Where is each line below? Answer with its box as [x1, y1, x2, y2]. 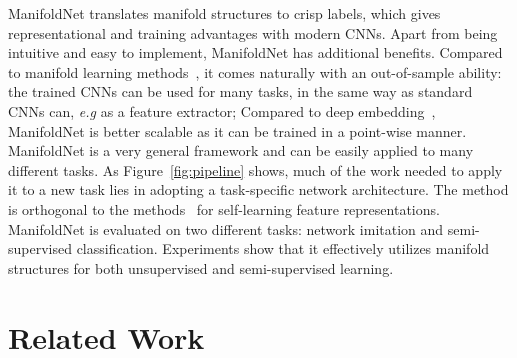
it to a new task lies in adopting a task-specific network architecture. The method [8, 179, 509, 200]
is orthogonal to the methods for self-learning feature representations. [8, 198, 440, 219]
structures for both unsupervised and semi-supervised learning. [8, 257, 394, 278]
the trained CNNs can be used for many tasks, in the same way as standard [8, 81, 473, 102]
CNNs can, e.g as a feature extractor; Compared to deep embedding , [8, 100, 436, 121]
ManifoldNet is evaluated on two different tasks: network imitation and [8, 218, 444, 239]
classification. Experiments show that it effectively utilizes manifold [76, 238, 490, 259]
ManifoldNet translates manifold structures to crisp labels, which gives [8, 3, 441, 23]
